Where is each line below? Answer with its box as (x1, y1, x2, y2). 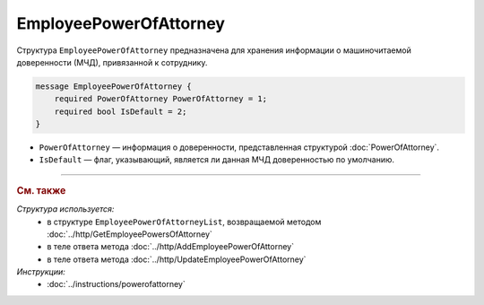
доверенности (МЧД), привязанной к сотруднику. (16, 57, 208, 67)
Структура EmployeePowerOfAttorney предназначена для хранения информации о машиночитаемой (16, 45, 411, 56)
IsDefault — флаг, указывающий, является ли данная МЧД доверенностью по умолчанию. (39, 154, 394, 165)
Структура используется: (16, 204, 115, 214)
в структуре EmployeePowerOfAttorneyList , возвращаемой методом (47, 216, 322, 227)
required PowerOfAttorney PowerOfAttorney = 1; (54, 94, 268, 104)
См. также (16, 184, 66, 196)
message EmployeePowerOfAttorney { (35, 81, 192, 91)
